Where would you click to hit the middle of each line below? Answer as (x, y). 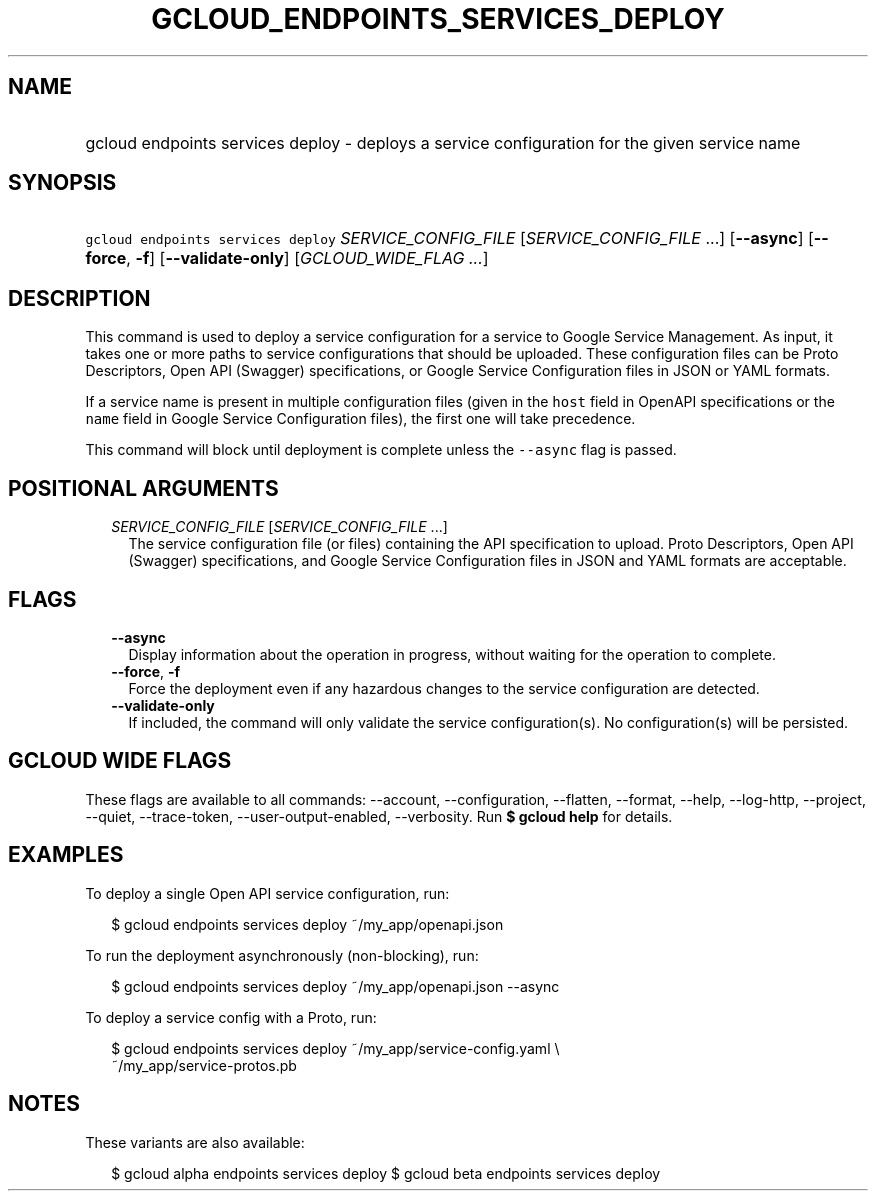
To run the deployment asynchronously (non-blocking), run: (282, 955)
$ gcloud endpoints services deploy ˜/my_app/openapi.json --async (335, 986)
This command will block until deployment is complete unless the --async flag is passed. (381, 450)
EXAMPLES (66, 855)
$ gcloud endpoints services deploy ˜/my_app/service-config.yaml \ (335, 1048)
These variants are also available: (195, 1142)
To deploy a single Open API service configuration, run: (267, 893)
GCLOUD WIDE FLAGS (120, 761)
